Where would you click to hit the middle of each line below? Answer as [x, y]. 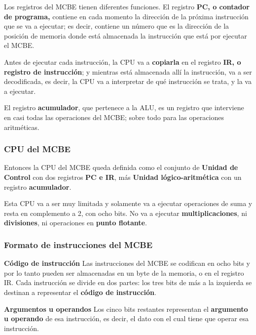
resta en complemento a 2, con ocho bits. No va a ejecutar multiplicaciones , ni [126, 213]
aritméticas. [22, 127]
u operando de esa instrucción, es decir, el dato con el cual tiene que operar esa [127, 318]
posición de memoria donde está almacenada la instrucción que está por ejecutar [126, 35]
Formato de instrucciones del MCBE [78, 244]
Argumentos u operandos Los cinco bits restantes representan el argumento [126, 309]
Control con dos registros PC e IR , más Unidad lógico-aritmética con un [123, 177]
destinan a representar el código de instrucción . [80, 292]
